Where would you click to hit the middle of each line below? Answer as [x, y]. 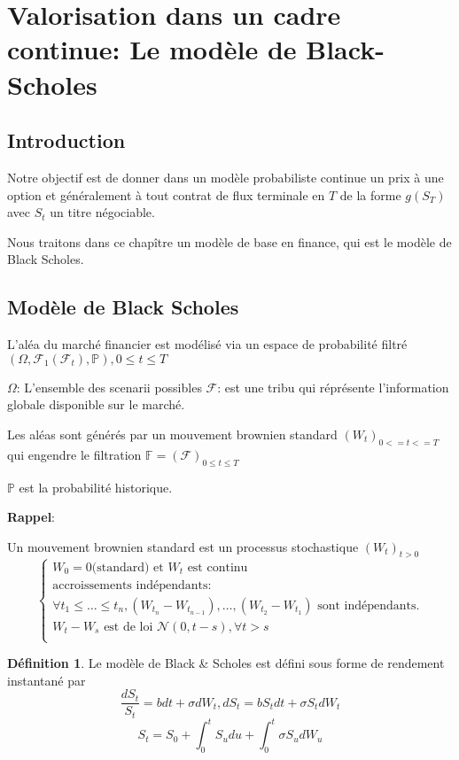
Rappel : [31, 517]
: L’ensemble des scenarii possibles [109, 387]
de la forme [370, 194]
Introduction [66, 140]
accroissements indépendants [130, 585]
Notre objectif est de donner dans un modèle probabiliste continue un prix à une [226, 177]
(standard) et [128, 567]
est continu [218, 567]
